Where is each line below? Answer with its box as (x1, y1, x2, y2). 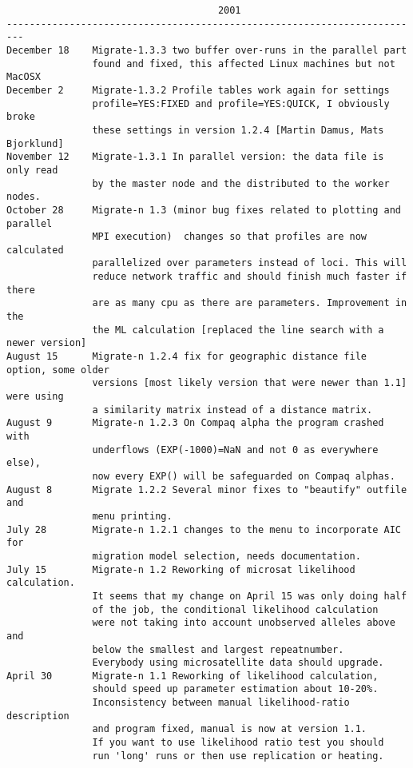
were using (6, 391, 64, 403)
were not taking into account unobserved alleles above (92, 617, 395, 629)
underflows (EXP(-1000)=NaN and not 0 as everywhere (92, 444, 379, 456)
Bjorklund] (6, 137, 64, 149)
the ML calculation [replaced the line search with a (92, 324, 384, 336)
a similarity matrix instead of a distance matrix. (92, 404, 373, 416)
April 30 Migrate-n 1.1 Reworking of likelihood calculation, (6, 670, 379, 682)
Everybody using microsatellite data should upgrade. (92, 657, 384, 669)
